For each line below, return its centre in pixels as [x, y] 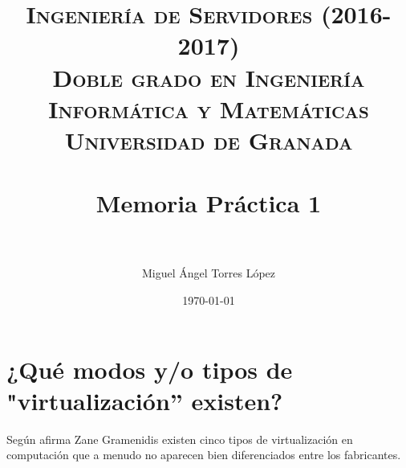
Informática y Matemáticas [209, 108]
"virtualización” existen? [145, 400]
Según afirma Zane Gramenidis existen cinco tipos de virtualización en [180, 439]
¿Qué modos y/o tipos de [150, 369]
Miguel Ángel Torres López [208, 273]
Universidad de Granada [209, 140]
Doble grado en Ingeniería [209, 77]
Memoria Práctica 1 [209, 203]
